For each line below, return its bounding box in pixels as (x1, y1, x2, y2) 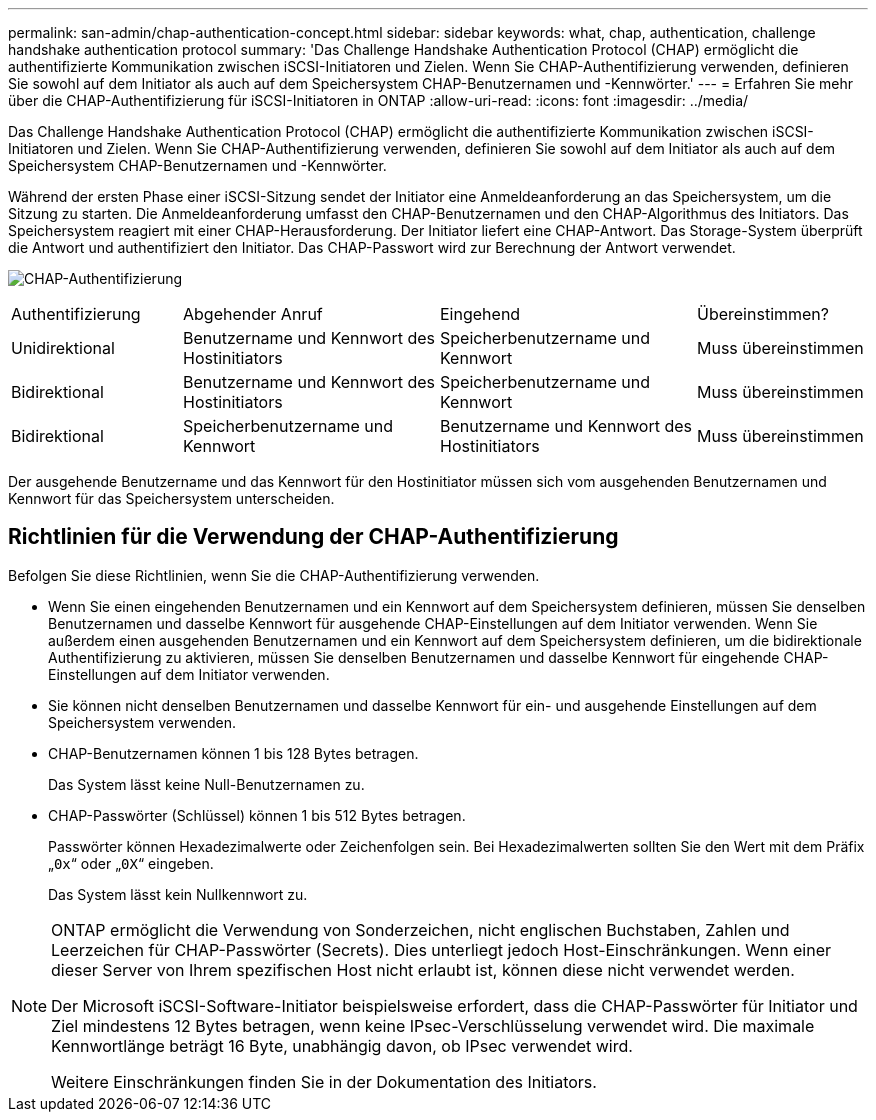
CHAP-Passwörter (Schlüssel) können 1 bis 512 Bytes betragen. (48, 806, 466, 824)
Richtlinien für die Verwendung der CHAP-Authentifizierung (8, 524, 619, 550)
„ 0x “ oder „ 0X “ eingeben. (48, 854, 214, 872)
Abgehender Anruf (183, 304, 323, 324)
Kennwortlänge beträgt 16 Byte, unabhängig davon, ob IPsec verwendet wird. (51, 1035, 633, 1056)
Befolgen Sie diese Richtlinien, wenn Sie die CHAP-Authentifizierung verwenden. (8, 566, 540, 584)
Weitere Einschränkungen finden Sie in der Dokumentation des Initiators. (51, 1071, 597, 1092)
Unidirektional (11, 338, 115, 358)
